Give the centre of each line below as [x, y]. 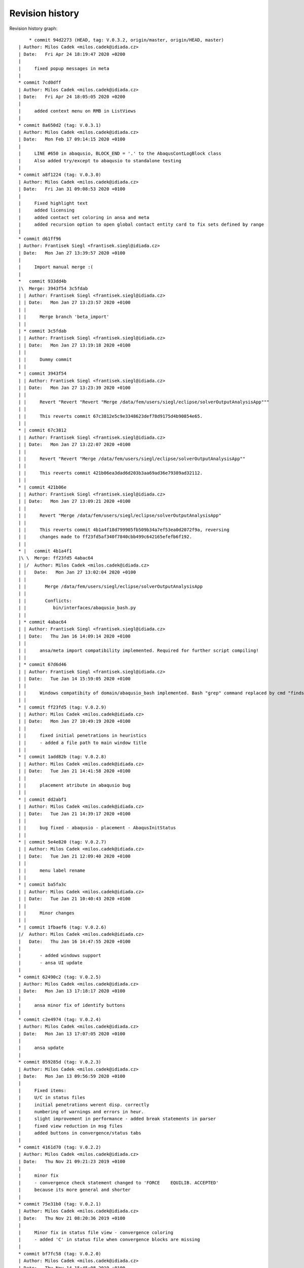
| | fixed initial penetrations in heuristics [83, 736]
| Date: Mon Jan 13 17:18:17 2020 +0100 [72, 991]
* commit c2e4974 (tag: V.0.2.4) [60, 1019]
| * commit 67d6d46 [43, 665]
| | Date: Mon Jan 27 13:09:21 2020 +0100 [75, 501]
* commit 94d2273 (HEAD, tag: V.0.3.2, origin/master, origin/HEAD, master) [126, 40]
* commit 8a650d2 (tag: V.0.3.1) [60, 125]
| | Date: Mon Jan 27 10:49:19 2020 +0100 [75, 721]
